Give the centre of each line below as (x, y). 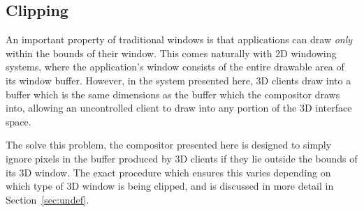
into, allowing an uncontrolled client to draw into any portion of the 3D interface (179, 108)
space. (19, 121)
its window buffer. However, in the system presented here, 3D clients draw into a (179, 80)
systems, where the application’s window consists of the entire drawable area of (175, 67)
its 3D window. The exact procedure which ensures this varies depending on (168, 172)
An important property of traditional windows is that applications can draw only (179, 39)
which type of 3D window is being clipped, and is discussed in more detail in (170, 186)
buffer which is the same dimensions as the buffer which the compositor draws (173, 94)
